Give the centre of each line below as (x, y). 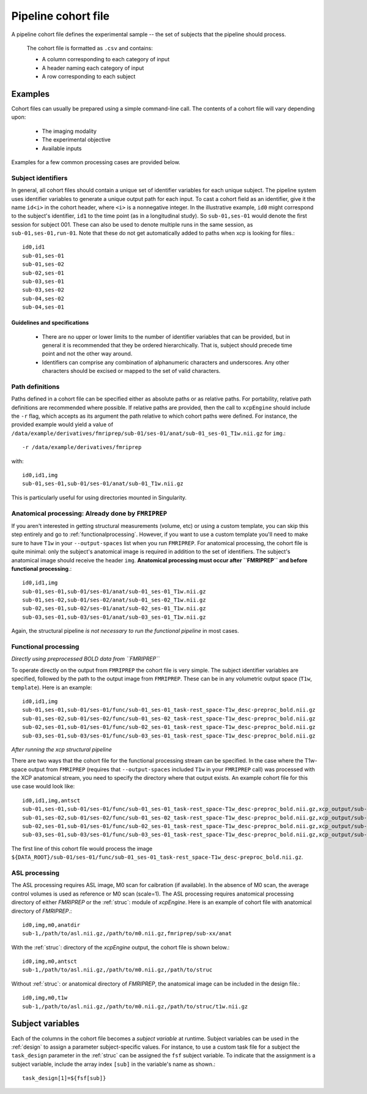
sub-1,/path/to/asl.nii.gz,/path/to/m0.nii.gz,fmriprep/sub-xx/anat (127, 934)
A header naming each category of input (93, 68)
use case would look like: (43, 787)
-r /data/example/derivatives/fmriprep (82, 447)
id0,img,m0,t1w (45, 998)
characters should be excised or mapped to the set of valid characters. (131, 371)
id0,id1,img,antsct (51, 800)
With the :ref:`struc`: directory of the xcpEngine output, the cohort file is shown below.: (120, 947)
